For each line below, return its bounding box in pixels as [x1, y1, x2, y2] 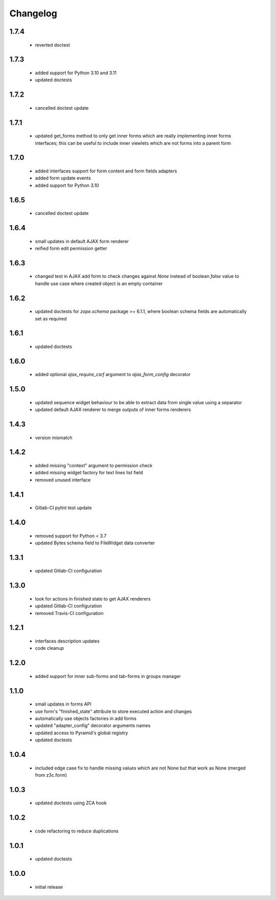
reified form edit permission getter [35, 245, 107, 251]
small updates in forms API [35, 701, 91, 707]
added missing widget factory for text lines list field [35, 470, 143, 476]
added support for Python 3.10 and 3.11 [35, 70, 117, 76]
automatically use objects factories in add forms [35, 715, 136, 721]
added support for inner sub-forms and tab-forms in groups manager [35, 673, 181, 679]
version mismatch [35, 434, 73, 441]
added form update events [35, 175, 91, 181]
